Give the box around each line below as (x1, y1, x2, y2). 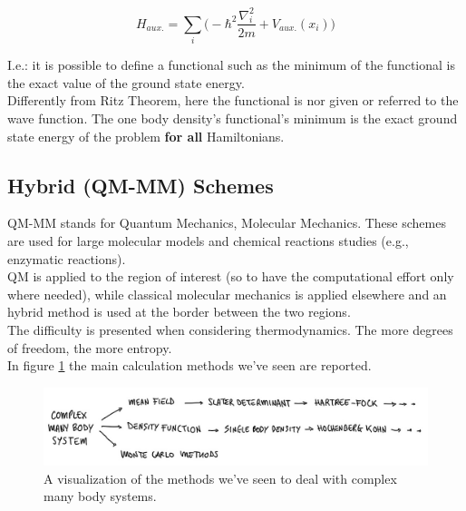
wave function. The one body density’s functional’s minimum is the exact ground (7, 109, 458, 128)
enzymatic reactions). (7, 249, 126, 268)
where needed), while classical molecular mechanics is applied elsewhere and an (7, 284, 447, 303)
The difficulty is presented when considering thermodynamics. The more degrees (7, 320, 453, 339)
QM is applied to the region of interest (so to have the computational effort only (7, 267, 454, 286)
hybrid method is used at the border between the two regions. (7, 302, 351, 321)
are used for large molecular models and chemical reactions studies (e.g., (7, 231, 409, 251)
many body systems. (44, 486, 157, 506)
